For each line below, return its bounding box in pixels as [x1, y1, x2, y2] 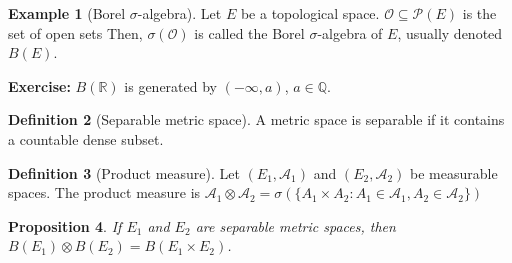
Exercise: [8, 75, 71, 96]
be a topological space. [240, 3, 380, 23]
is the [462, 3, 497, 23]
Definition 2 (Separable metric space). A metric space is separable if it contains [8, 109, 505, 130]
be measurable [410, 162, 498, 183]
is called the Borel [194, 22, 305, 43]
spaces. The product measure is [8, 182, 201, 203]
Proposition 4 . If [8, 215, 122, 236]
